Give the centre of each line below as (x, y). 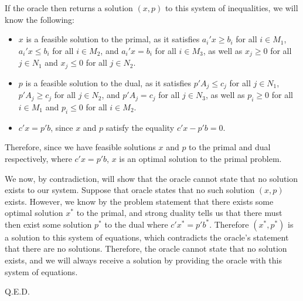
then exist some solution (48, 224)
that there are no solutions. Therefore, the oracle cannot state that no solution (146, 248)
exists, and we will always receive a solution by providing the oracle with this (143, 260)
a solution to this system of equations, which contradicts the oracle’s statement (147, 237)
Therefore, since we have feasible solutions (80, 147)
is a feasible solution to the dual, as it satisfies (108, 82)
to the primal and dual (230, 147)
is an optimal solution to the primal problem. (200, 158)
